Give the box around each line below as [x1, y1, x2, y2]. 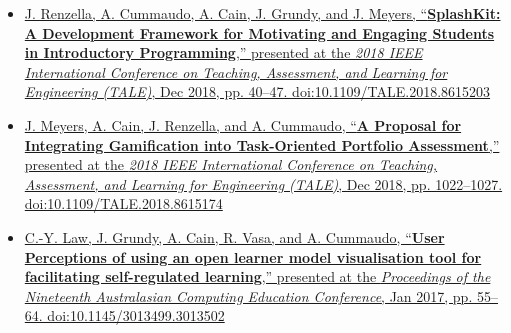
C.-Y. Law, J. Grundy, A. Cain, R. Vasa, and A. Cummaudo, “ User [24, 226, 445, 247]
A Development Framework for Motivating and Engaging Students [24, 22, 495, 43]
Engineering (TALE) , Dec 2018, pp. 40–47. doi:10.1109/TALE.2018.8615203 [24, 81, 491, 102]
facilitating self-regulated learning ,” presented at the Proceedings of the [24, 266, 491, 287]
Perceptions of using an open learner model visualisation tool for [24, 246, 482, 267]
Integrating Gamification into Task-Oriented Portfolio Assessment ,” [24, 134, 500, 155]
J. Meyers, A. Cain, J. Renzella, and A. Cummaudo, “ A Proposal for [24, 114, 462, 135]
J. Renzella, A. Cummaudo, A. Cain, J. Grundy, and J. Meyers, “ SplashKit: [24, 3, 501, 23]
